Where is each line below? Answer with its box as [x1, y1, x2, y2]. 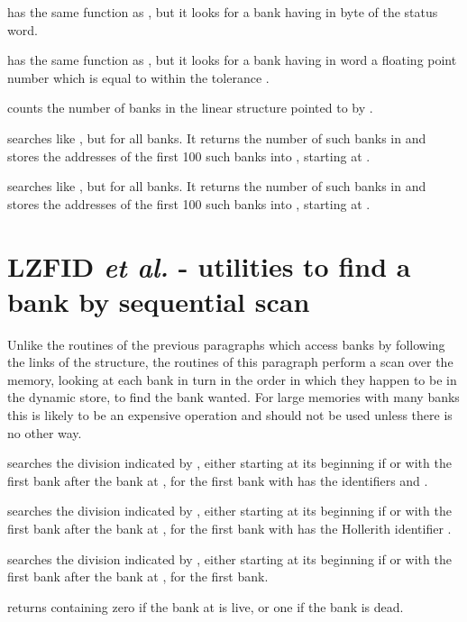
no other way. [7, 423, 82, 442]
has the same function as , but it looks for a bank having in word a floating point [7, 50, 457, 69]
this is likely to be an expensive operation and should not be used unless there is [7, 406, 453, 425]
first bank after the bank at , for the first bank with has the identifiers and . [7, 471, 428, 489]
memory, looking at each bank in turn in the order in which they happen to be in [7, 370, 457, 389]
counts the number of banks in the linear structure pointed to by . [7, 98, 373, 117]
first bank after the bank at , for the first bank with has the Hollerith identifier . [7, 519, 452, 537]
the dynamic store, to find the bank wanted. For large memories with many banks [7, 388, 460, 407]
